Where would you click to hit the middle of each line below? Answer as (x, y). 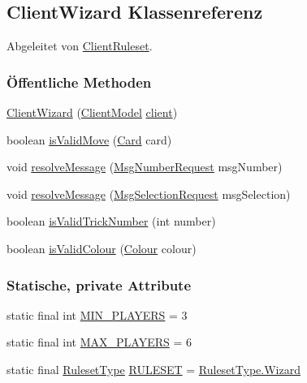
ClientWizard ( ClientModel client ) (92, 112)
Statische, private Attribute (99, 284)
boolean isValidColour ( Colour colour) (102, 248)
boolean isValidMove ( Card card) (89, 139)
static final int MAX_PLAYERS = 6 (99, 342)
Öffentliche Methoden (79, 82)
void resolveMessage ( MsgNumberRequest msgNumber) (145, 167)
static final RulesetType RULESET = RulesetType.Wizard (153, 369)
